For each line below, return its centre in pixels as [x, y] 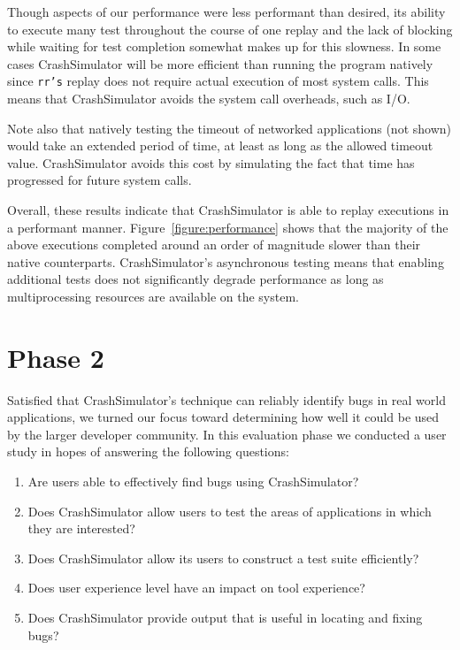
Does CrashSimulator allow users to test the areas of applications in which [230, 511]
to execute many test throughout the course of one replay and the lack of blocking [230, 29]
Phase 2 [56, 357]
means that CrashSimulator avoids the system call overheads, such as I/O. [209, 99]
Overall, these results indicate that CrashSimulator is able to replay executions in [228, 210]
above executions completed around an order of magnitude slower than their [214, 245]
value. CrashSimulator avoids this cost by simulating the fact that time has [211, 162]
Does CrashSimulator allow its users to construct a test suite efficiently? [223, 558]
